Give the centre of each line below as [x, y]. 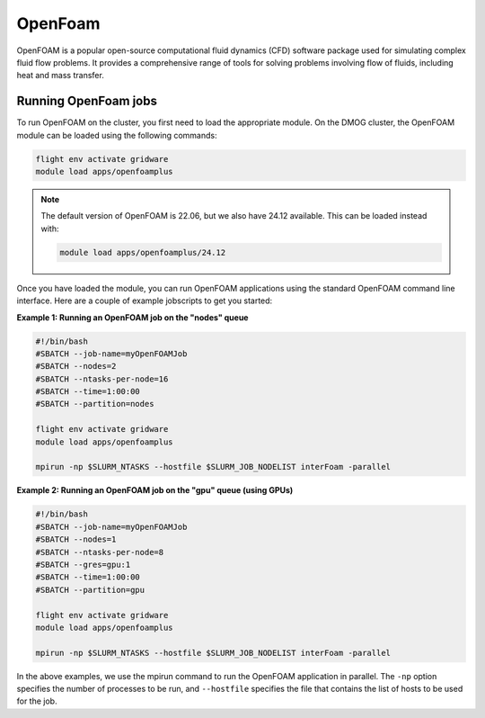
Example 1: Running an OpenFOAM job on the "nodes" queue [132, 317]
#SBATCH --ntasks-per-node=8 [100, 552]
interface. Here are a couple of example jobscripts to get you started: [145, 301]
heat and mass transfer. [61, 76]
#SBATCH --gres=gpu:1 [83, 564]
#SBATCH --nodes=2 [76, 366]
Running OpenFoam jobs [87, 101]
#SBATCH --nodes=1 [76, 539]
